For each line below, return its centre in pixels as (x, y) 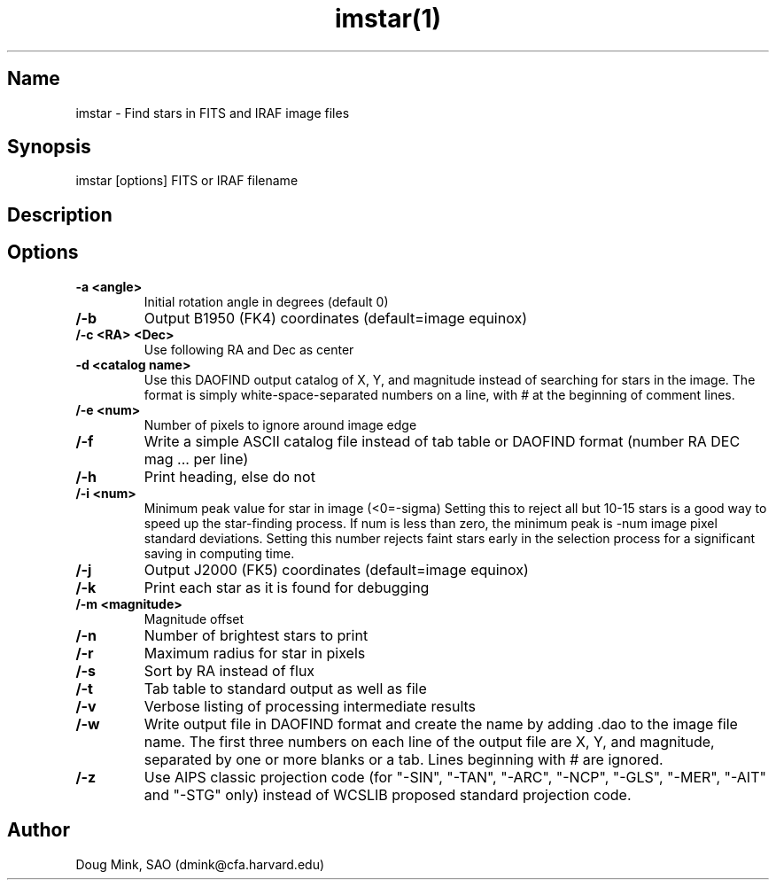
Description (60, 214)
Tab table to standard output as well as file (285, 688)
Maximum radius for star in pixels (255, 653)
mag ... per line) (196, 459)
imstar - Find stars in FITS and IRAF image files (213, 113)
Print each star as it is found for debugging (287, 587)
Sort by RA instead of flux (229, 670)
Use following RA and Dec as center (249, 349)
